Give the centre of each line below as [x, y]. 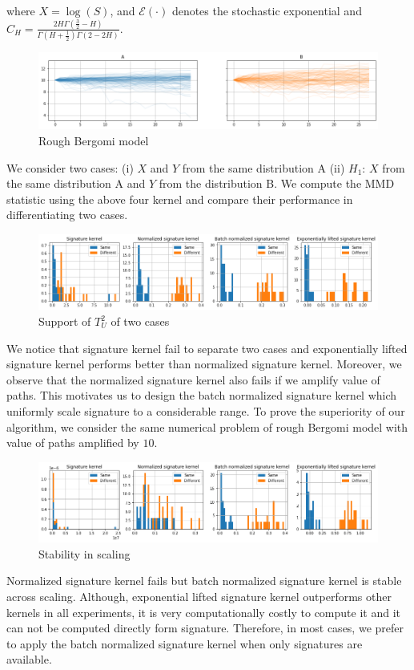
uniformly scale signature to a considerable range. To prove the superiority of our [206, 411]
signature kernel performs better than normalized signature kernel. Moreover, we [204, 364]
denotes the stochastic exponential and [267, 10]
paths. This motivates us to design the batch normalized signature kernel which [202, 395]
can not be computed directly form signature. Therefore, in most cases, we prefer [205, 628]
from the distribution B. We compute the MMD [277, 183]
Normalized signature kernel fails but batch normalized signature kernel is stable [204, 581]
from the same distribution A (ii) [263, 167]
